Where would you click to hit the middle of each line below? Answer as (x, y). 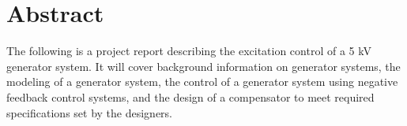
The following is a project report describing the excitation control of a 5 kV (189, 51)
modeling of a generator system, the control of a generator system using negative (202, 82)
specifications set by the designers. (90, 112)
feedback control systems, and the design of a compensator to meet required (190, 96)
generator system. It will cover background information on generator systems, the (203, 66)
